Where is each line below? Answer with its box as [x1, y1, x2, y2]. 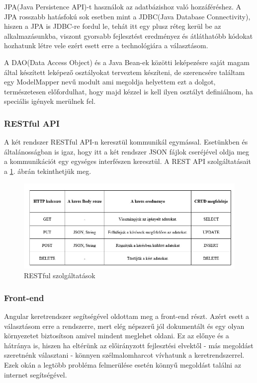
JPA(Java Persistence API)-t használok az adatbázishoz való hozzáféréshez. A [4, 1, 241, 11]
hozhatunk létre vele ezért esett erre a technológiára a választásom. [4, 40, 208, 51]
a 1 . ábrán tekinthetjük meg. [4, 165, 91, 176]
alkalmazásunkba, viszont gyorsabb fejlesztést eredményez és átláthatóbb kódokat [4, 30, 253, 41]
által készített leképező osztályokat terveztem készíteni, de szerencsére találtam [4, 67, 245, 77]
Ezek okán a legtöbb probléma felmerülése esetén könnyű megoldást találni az [4, 360, 241, 370]
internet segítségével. [4, 369, 67, 380]
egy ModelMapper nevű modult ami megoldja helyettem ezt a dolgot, [4, 77, 216, 87]
